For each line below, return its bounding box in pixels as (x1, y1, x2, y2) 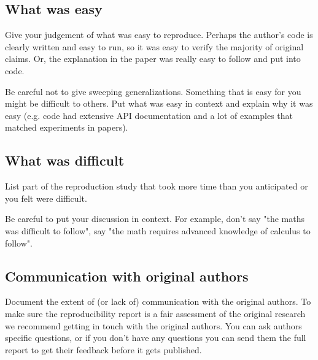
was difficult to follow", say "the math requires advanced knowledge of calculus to (5, 224, 311, 237)
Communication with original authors (5, 266, 249, 285)
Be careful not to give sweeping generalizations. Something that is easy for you (5, 85, 301, 98)
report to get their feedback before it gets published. (5, 343, 202, 356)
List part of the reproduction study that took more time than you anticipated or (5, 180, 308, 193)
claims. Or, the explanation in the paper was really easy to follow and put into (5, 52, 301, 65)
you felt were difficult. (5, 191, 87, 204)
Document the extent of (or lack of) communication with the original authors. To (5, 295, 311, 308)
